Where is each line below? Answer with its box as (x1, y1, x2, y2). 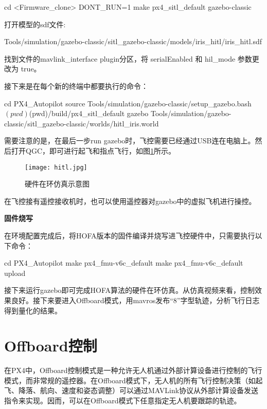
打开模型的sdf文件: (4, 18, 66, 29)
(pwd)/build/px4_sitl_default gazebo (29, 108, 149, 119)
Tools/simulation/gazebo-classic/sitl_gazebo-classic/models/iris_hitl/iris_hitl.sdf (4, 36, 262, 47)
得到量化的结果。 (4, 305, 62, 315)
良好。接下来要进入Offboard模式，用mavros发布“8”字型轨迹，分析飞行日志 (11, 294, 260, 305)
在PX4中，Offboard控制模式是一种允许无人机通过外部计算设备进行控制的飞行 (4, 365, 262, 376)
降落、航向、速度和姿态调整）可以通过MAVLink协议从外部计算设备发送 (18, 385, 259, 396)
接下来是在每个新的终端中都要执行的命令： (4, 80, 148, 91)
